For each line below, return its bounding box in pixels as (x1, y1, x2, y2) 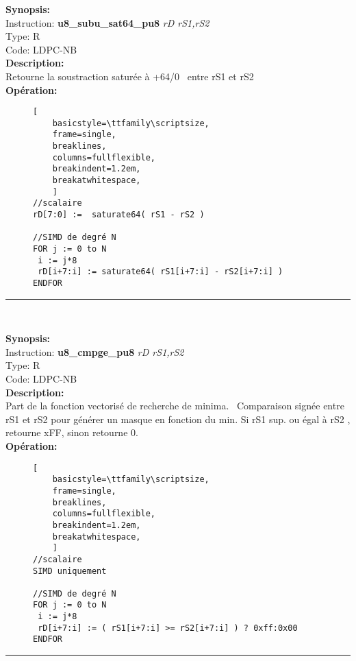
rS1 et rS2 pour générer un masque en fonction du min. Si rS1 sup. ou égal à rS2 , (5, 411, 351, 426)
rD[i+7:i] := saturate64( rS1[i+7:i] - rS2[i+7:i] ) (38, 267, 283, 277)
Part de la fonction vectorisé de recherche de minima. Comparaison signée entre (5, 398, 344, 413)
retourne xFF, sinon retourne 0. (5, 425, 138, 440)
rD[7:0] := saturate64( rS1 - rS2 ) (33, 210, 205, 220)
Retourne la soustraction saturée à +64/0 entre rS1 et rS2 (5, 69, 254, 83)
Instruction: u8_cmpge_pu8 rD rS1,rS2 (5, 344, 184, 359)
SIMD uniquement (33, 566, 107, 576)
